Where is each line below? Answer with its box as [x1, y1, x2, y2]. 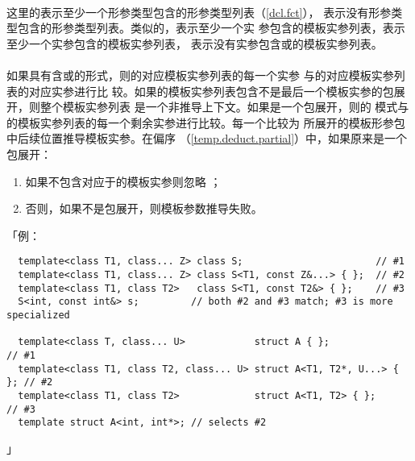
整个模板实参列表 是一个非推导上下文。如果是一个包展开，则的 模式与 [39, 98, 409, 115]
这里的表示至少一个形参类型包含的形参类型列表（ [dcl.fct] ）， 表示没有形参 [6, 3, 392, 20]
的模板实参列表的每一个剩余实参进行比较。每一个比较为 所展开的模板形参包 [6, 114, 405, 131]
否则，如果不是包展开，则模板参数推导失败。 [25, 200, 263, 217]
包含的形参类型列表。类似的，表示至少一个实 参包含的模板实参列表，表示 [17, 19, 405, 36]
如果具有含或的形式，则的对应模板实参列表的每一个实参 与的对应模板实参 [6, 66, 394, 83]
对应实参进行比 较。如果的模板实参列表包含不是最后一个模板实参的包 [28, 82, 394, 99]
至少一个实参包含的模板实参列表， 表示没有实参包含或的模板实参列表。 [6, 35, 383, 52]
